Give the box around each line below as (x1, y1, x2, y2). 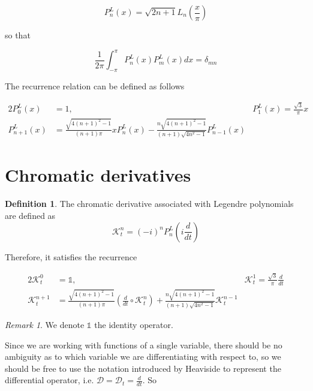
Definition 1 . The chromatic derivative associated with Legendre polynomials (5, 197, 294, 210)
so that (5, 29, 31, 41)
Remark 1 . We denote (5, 318, 85, 330)
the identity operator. (94, 318, 173, 330)
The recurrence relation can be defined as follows (5, 79, 185, 92)
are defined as (5, 209, 56, 221)
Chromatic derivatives (5, 163, 191, 187)
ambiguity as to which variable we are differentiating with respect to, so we (5, 350, 281, 363)
